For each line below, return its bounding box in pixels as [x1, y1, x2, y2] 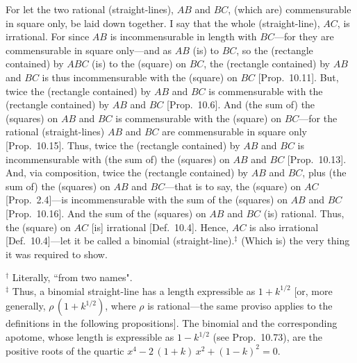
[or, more [294, 283, 333, 298]
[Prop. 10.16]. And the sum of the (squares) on [6, 205, 206, 220]
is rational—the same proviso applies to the [147, 298, 333, 313]
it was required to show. [6, 246, 108, 261]
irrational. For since [6, 29, 90, 44]
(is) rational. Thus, [263, 205, 344, 220]
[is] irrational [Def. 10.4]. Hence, [91, 219, 229, 234]
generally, [6, 298, 46, 313]
